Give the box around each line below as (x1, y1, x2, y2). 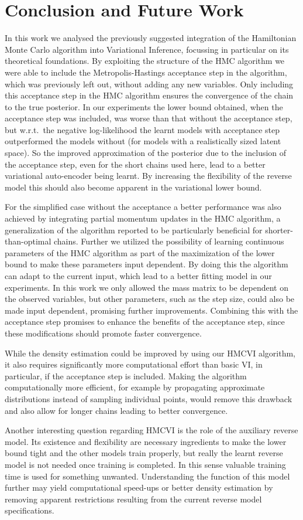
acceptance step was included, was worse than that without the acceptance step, (5, 112, 292, 124)
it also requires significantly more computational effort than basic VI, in (5, 358, 263, 371)
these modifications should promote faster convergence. (5, 327, 202, 339)
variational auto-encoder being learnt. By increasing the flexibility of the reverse (5, 169, 292, 182)
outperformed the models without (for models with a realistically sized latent (5, 135, 281, 147)
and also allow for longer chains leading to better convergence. (5, 404, 228, 416)
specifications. (5, 504, 54, 516)
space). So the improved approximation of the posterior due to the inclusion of (5, 147, 287, 159)
